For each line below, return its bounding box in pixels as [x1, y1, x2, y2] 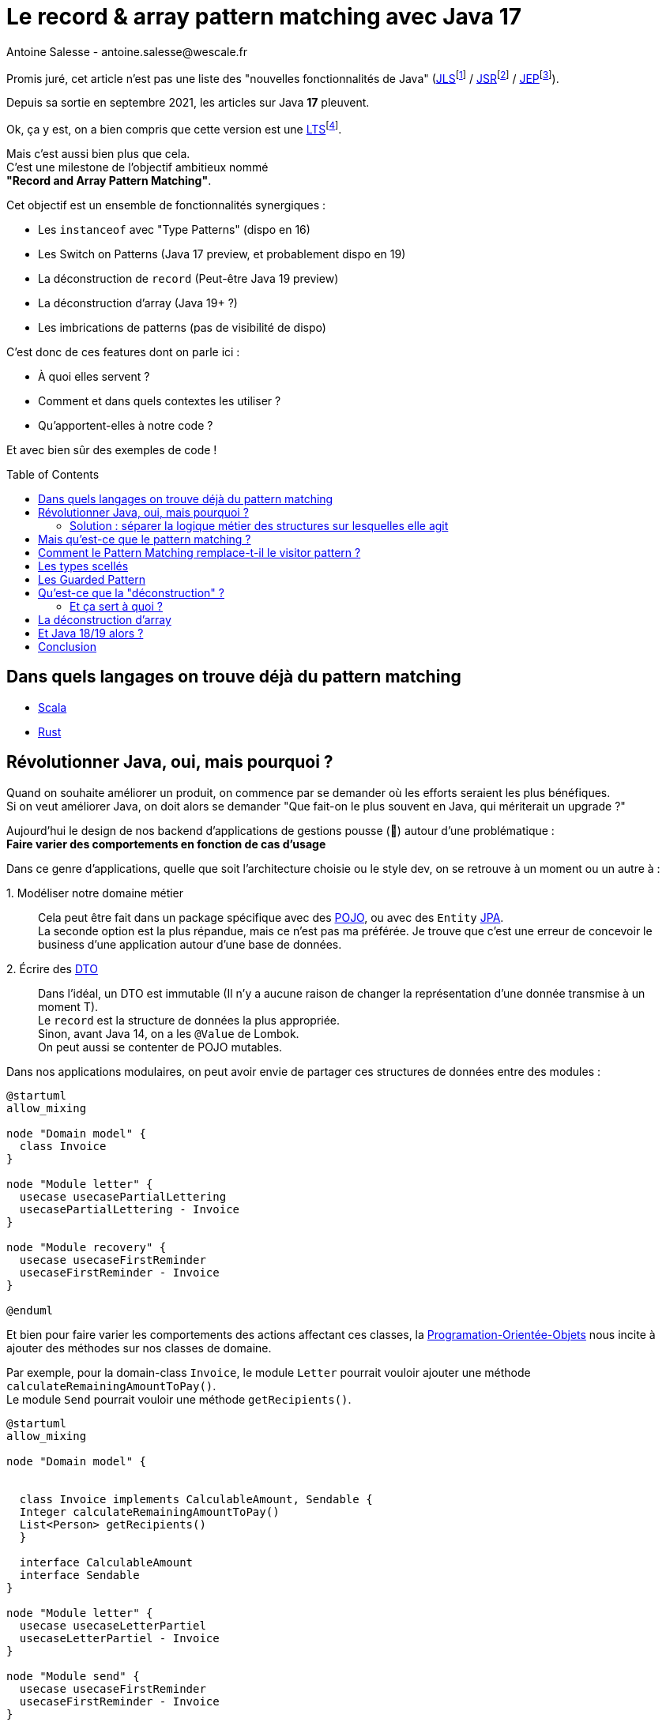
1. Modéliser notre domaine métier [6, 885, 184, 900]
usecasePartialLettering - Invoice [19, 1202, 240, 1216]
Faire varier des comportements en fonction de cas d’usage [6, 837, 326, 851]
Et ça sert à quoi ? [70, 600, 163, 614]
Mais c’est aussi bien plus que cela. [6, 147, 190, 161]
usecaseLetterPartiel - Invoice [19, 1631, 220, 1645]
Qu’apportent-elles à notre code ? [38, 419, 213, 433]
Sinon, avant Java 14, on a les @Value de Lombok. [38, 1026, 299, 1040]
